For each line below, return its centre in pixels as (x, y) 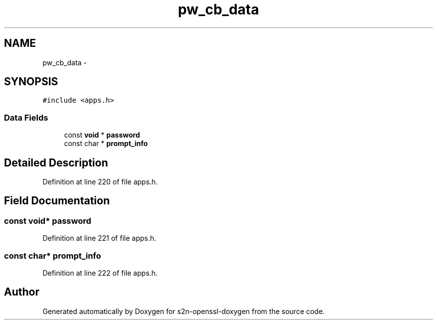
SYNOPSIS (31, 82)
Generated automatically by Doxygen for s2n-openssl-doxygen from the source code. (184, 311)
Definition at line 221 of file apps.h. (100, 238)
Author (22, 292)
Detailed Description (56, 162)
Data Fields (26, 117)
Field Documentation (57, 201)
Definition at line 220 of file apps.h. (100, 182)
